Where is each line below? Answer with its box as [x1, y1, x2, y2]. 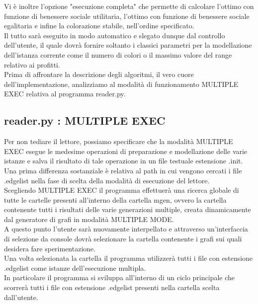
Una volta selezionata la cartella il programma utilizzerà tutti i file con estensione [4, 253, 253, 263]
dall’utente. [4, 292, 38, 302]
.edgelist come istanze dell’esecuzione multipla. [4, 262, 146, 273]
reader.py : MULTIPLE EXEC [4, 113, 166, 128]
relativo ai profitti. [4, 59, 60, 70]
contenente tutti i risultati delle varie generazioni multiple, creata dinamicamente [4, 204, 251, 215]
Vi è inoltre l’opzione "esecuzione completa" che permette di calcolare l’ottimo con [4, 1, 254, 11]
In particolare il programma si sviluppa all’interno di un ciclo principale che [4, 272, 235, 283]
